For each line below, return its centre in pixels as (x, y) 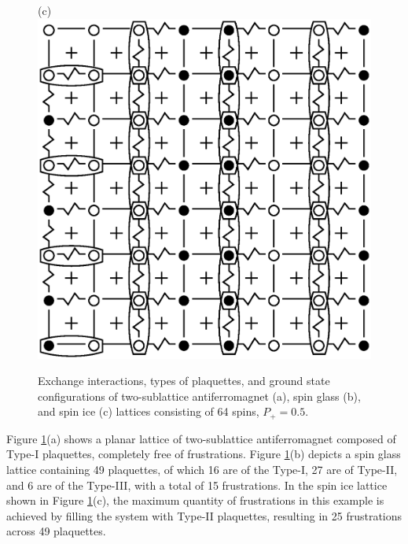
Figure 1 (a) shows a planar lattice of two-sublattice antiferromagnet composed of (201, 438)
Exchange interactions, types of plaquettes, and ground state (184, 381)
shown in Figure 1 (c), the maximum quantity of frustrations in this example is (195, 500)
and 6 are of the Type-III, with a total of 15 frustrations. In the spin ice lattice (197, 485)
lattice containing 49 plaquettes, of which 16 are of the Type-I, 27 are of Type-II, (202, 470)
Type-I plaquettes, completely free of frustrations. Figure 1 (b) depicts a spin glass (204, 454)
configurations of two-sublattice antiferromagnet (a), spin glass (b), (199, 396)
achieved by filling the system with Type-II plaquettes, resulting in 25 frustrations (204, 515)
